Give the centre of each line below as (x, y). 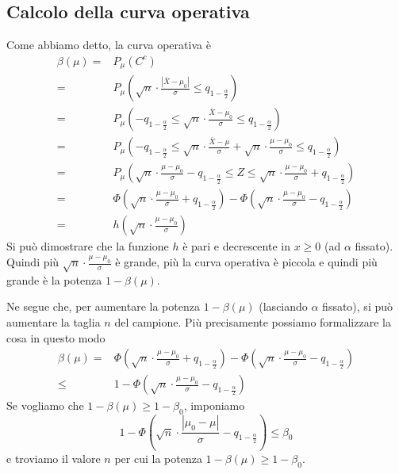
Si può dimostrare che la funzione (88, 246)
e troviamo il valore (54, 458)
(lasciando (283, 306)
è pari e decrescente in (236, 246)
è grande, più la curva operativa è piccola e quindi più (246, 262)
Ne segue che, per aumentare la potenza (103, 306)
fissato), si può (357, 306)
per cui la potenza (158, 458)
